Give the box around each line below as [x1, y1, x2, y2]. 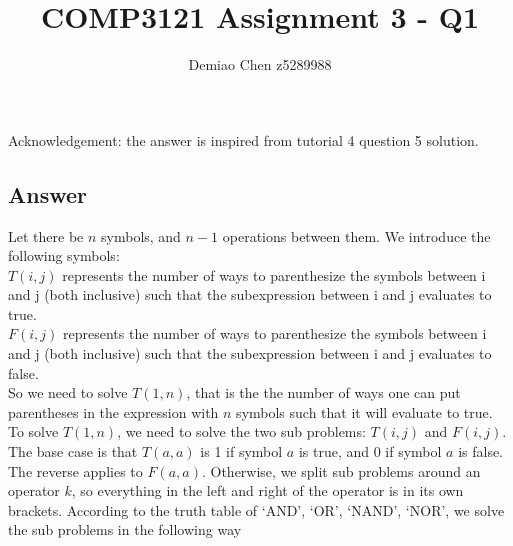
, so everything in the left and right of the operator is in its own [71, 480, 464, 501]
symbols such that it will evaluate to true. [236, 401, 493, 422]
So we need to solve [8, 382, 128, 403]
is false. [458, 441, 504, 462]
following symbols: [8, 245, 120, 266]
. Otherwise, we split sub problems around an [201, 460, 481, 481]
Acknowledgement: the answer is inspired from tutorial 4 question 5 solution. [8, 129, 479, 150]
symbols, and [101, 225, 181, 246]
